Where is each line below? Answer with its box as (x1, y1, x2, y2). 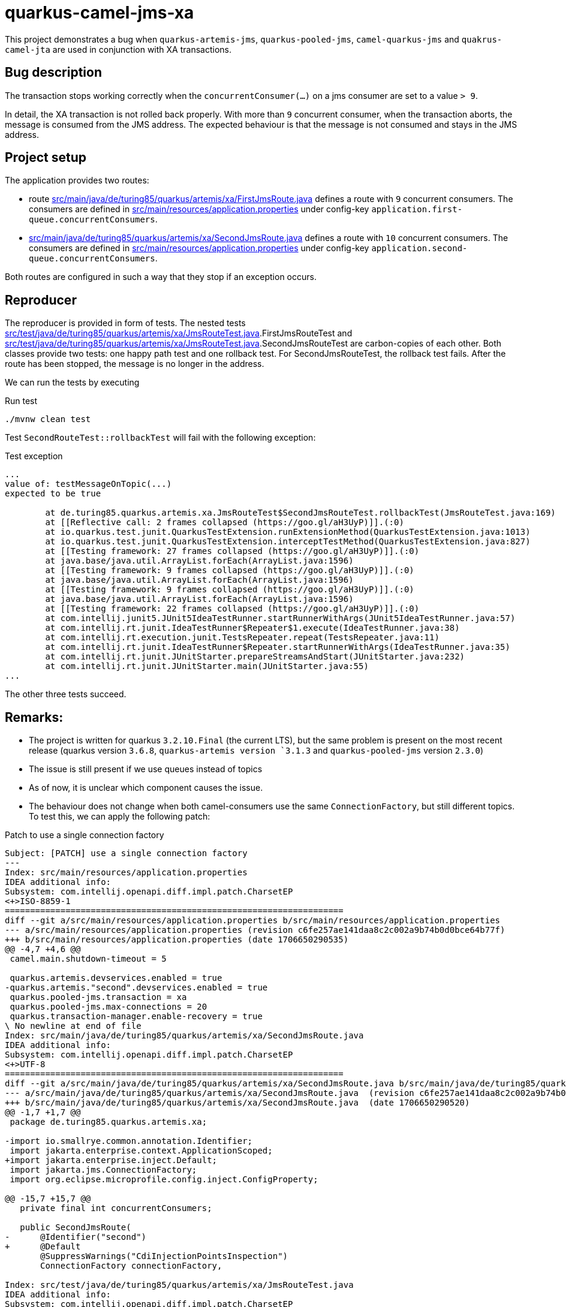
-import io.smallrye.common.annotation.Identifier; (5, 1136, 253, 1146)
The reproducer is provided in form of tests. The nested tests (5, 318, 246, 329)
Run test (5, 396, 38, 406)
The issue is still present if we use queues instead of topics (29, 764, 263, 775)
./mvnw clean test (5, 414, 91, 424)
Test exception (5, 451, 63, 462)
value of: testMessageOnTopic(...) (5, 479, 172, 489)
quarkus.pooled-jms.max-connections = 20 (10, 1002, 207, 1012)
